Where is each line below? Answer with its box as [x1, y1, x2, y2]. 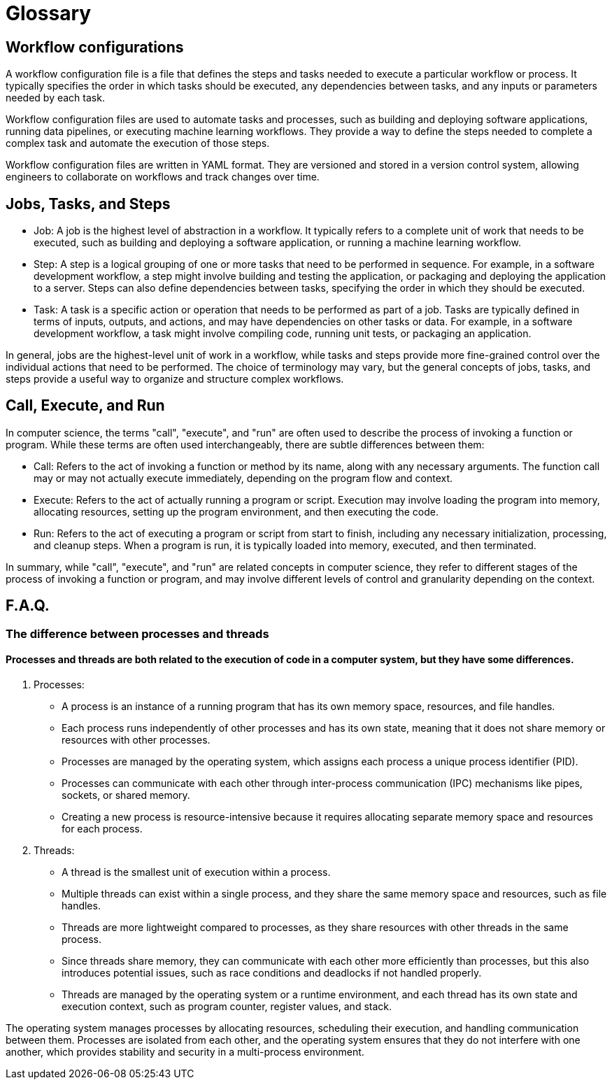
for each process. [62, 822, 143, 835]
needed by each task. [6, 92, 105, 104]
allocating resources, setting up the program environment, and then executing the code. [34, 505, 439, 518]
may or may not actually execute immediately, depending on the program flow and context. [34, 471, 453, 484]
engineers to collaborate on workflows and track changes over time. [6, 171, 320, 183]
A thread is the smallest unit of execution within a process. [62, 865, 331, 878]
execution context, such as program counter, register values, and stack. [62, 1000, 392, 1012]
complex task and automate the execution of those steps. [6, 137, 270, 150]
